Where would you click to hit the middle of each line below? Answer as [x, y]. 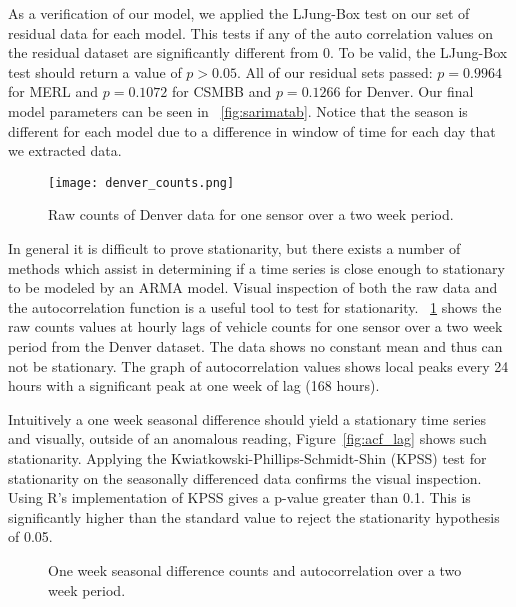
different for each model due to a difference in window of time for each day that [252, 130]
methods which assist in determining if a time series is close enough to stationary [256, 267]
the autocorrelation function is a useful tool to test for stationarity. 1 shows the [255, 306]
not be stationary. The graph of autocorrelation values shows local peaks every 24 [258, 365]
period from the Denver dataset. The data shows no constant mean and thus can [255, 345]
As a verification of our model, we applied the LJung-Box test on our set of [239, 13]
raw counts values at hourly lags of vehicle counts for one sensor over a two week [255, 326]
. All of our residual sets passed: [334, 71]
